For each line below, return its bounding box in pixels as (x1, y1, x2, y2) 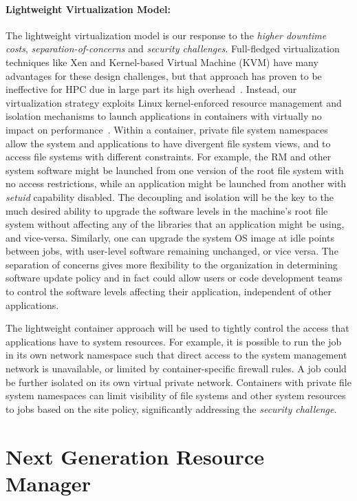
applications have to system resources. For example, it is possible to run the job (6, 334, 342, 348)
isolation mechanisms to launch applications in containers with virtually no (6, 109, 322, 123)
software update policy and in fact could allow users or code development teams (6, 270, 343, 285)
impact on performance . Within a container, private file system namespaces (6, 122, 328, 136)
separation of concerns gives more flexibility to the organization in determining (6, 257, 338, 271)
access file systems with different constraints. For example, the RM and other (6, 149, 332, 164)
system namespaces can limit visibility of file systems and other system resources (6, 388, 346, 403)
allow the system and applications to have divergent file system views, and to (6, 136, 331, 150)
